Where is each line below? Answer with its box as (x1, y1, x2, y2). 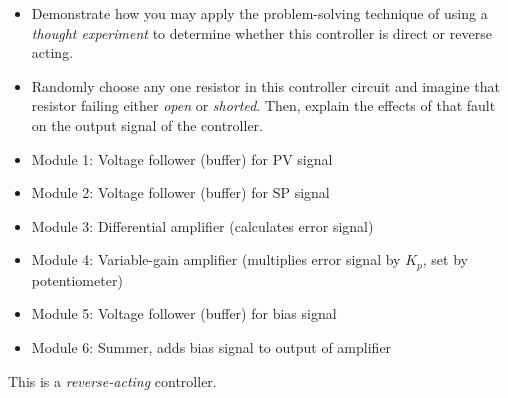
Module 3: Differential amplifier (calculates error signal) (31, 215, 374, 236)
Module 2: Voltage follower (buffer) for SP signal (31, 182, 330, 203)
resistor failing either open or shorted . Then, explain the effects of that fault (31, 95, 496, 116)
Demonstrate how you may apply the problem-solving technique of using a (31, 3, 488, 23)
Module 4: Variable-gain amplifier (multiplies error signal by (31, 249, 401, 270)
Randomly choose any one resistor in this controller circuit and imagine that (31, 75, 500, 96)
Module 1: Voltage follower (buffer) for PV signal (31, 148, 333, 169)
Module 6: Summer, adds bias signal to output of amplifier (31, 336, 392, 357)
